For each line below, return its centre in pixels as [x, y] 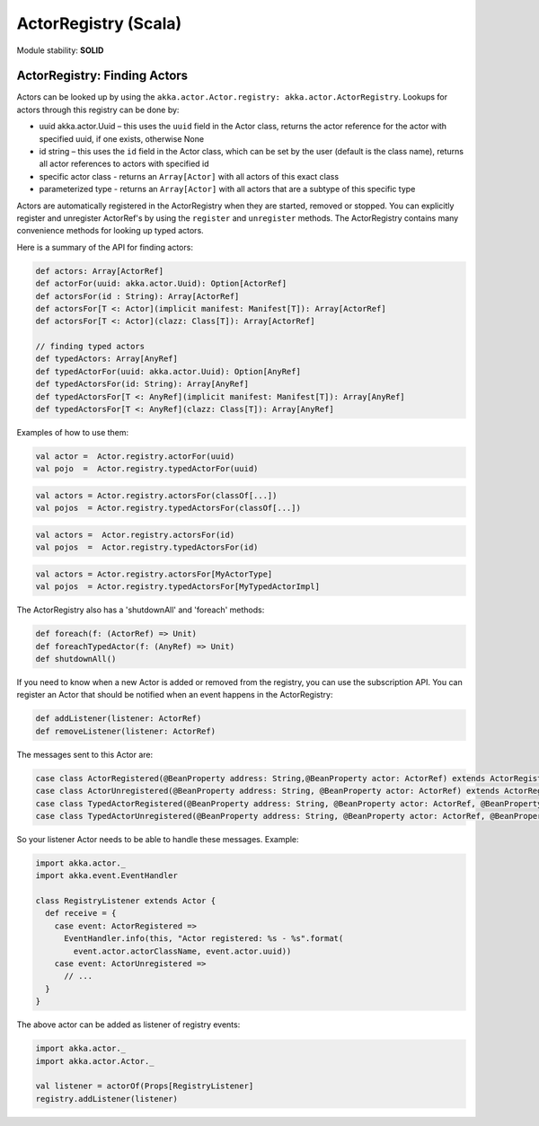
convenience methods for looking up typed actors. [110, 231]
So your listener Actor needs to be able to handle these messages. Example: [158, 839]
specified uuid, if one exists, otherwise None [122, 138]
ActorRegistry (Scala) [99, 23]
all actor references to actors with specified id [124, 164]
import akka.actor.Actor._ [95, 1061]
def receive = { [81, 913]
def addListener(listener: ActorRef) [119, 719]
